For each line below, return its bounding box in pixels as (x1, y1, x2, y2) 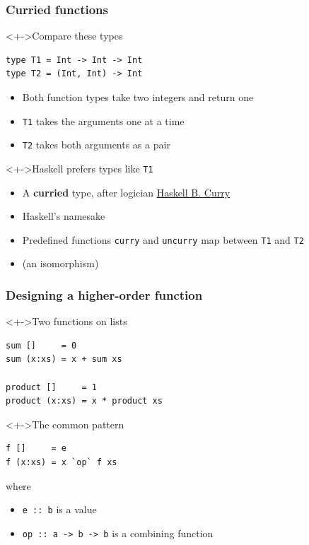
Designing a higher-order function (6, 286, 203, 303)
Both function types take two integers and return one (22, 90, 254, 104)
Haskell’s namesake (22, 209, 105, 223)
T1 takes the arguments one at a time (22, 113, 185, 128)
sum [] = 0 (6, 340, 77, 351)
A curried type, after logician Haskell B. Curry (22, 184, 231, 199)
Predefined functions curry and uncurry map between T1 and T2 (22, 232, 304, 247)
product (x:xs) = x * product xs (6, 396, 163, 406)
